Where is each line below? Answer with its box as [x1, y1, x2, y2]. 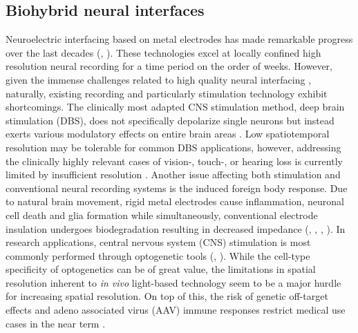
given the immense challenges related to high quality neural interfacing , [6, 72, 312, 86]
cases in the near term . [6, 316, 106, 330]
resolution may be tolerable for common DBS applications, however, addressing [6, 140, 341, 154]
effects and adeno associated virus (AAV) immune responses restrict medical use [6, 303, 346, 317]
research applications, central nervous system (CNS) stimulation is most [6, 235, 311, 249]
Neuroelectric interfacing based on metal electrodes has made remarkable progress [6, 32, 353, 46]
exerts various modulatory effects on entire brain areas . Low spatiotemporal [6, 126, 330, 141]
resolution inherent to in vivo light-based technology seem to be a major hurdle [6, 275, 341, 289]
